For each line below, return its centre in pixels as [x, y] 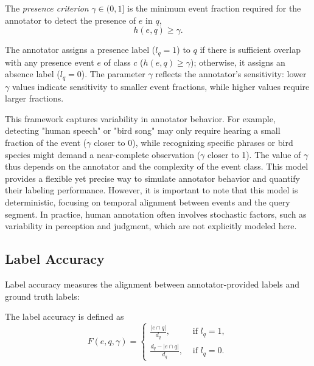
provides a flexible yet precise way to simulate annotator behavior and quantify [152, 178]
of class [117, 62]
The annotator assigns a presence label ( [80, 50]
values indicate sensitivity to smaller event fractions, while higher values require [161, 86]
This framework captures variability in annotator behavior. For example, [140, 118]
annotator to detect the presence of [71, 20]
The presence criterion [47, 8]
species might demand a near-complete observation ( [103, 154]
